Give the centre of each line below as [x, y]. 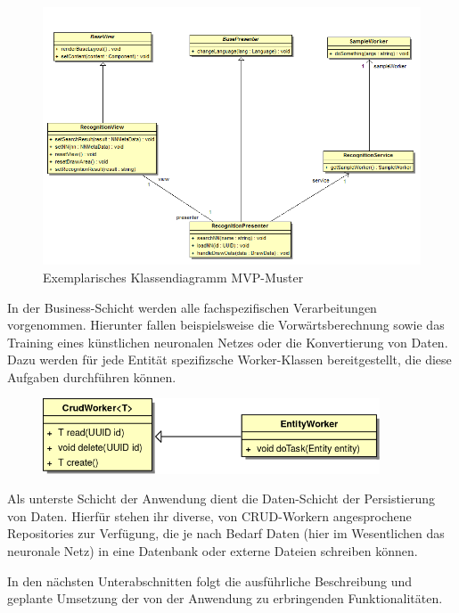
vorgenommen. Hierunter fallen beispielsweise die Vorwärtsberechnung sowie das [226, 325]
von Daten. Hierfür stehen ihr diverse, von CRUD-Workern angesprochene [209, 515]
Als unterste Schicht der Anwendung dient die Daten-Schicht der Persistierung [221, 499]
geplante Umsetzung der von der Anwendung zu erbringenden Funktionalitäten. [225, 598]
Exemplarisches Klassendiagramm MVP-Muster [173, 277]
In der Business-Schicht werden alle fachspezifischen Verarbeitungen [192, 307]
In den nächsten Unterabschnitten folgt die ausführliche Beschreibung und [210, 580]
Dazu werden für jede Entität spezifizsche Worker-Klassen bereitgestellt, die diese [229, 360]
